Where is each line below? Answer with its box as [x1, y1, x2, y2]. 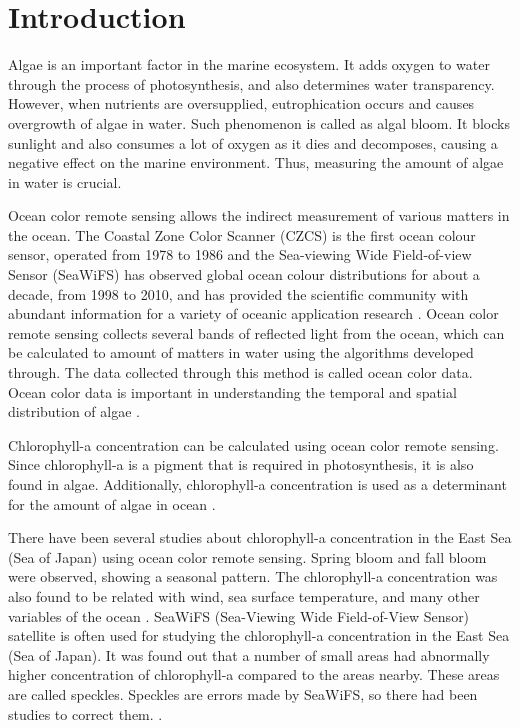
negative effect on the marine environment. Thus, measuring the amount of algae [8, 152, 504, 173]
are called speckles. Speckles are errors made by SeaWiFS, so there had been [8, 683, 478, 704]
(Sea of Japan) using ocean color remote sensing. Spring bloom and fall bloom [8, 546, 487, 567]
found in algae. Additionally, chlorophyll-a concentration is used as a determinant [8, 474, 507, 494]
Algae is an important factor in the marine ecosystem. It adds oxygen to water [8, 54, 490, 75]
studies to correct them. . [8, 703, 163, 724]
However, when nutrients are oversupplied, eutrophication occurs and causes [8, 93, 475, 114]
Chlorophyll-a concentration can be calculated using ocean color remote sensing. [8, 434, 499, 455]
